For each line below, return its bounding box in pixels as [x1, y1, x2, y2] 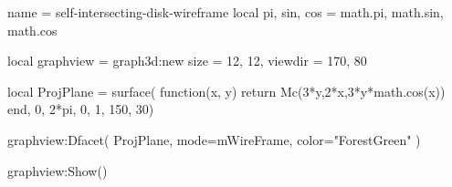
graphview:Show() [7, 161, 108, 180]
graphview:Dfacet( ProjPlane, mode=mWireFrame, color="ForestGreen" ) [7, 130, 421, 149]
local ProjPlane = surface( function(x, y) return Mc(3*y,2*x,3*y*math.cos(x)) [7, 81, 446, 100]
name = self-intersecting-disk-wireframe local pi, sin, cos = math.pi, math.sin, [7, 3, 444, 21]
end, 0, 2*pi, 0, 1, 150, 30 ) [7, 99, 154, 119]
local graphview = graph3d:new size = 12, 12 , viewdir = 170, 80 [7, 51, 367, 70]
